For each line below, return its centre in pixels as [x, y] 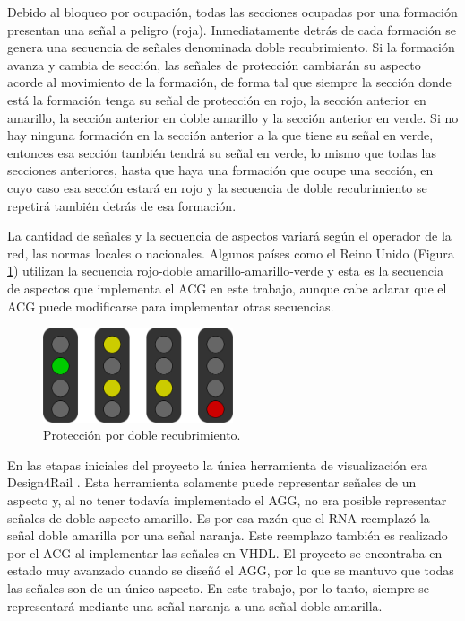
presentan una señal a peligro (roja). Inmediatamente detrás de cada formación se [232, 29]
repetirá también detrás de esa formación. [122, 205]
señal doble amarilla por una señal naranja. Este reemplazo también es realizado [228, 535]
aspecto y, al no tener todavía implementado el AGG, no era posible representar [227, 500]
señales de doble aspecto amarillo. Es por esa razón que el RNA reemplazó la [219, 517]
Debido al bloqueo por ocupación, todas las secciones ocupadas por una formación [232, 12]
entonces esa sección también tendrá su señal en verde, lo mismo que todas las [222, 152]
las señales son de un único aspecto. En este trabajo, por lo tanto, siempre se [219, 588]
